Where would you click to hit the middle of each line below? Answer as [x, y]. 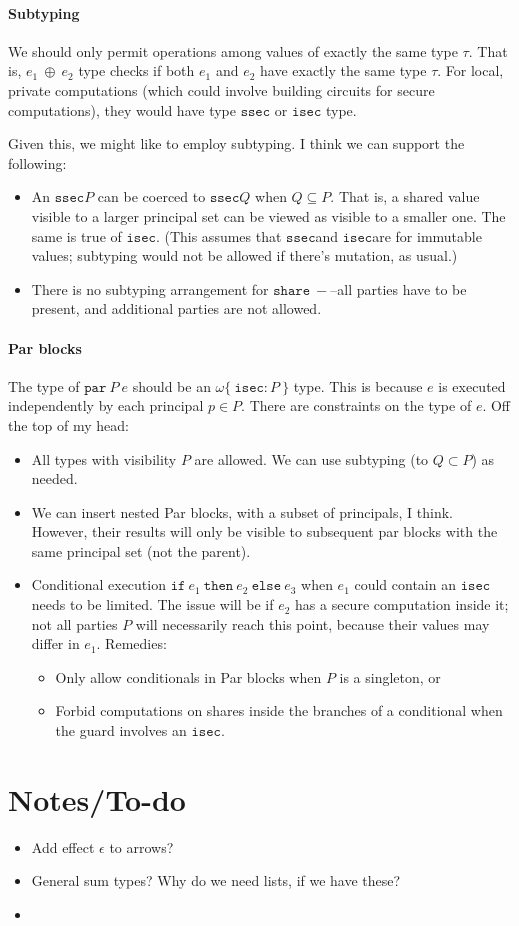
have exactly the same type [343, 70]
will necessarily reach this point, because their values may [312, 623]
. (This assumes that [218, 235]
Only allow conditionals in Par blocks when [188, 676]
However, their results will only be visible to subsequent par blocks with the [264, 531]
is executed [472, 385]
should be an [171, 385]
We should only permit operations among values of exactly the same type [233, 50]
